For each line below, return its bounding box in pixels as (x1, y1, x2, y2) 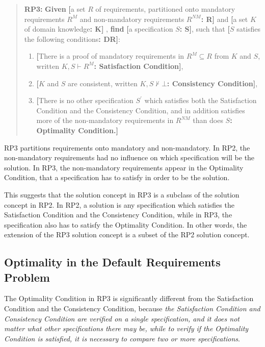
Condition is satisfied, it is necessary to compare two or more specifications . (4, 333, 241, 343)
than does (193, 115, 223, 126)
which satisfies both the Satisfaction (144, 95, 257, 106)
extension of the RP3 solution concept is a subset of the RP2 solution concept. (4, 229, 250, 240)
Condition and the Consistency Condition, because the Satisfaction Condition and (4, 303, 260, 314)
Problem (4, 269, 50, 285)
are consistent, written (68, 78, 138, 88)
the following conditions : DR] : (24, 33, 120, 44)
